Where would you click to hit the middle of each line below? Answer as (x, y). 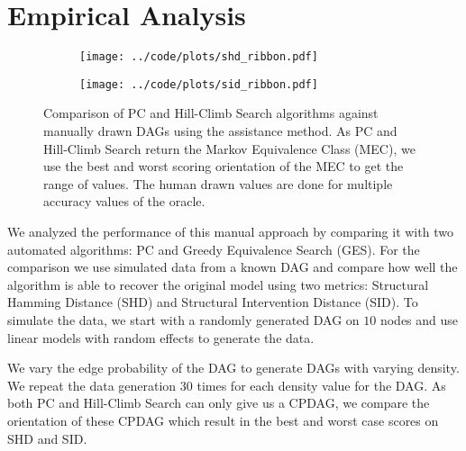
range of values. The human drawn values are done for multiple (218, 183)
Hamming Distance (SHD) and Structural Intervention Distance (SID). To (213, 302)
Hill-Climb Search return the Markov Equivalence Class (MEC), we (229, 148)
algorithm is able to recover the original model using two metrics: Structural (218, 284)
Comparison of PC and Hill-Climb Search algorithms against (211, 113)
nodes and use (419, 319)
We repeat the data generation (92, 385)
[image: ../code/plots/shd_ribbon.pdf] (199, 57)
